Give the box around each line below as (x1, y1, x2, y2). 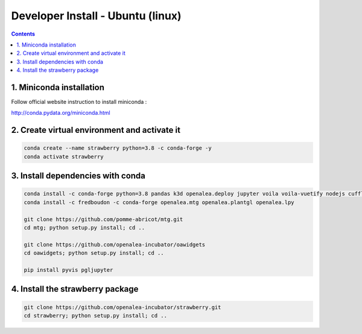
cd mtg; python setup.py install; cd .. (24, 224, 145, 231)
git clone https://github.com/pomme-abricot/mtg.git (24, 216, 183, 223)
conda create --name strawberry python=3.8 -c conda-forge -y (24, 145, 212, 152)
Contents (11, 30, 36, 37)
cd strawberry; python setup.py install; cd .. (24, 312, 167, 319)
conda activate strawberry (24, 153, 104, 160)
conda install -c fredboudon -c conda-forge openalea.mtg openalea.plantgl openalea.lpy (24, 199, 295, 205)
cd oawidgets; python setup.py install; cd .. (24, 249, 164, 257)
